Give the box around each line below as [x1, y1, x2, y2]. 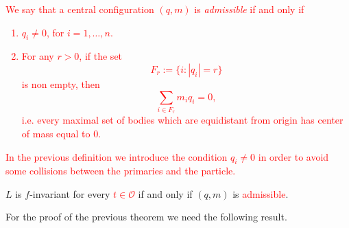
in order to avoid [258, 149, 329, 163]
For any [21, 49, 54, 63]
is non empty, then [21, 76, 100, 91]
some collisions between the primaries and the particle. [5, 163, 236, 178]
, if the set [79, 49, 123, 63]
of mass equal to [21, 126, 91, 140]
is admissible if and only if [194, 2, 304, 16]
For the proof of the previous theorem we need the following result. [5, 209, 287, 224]
